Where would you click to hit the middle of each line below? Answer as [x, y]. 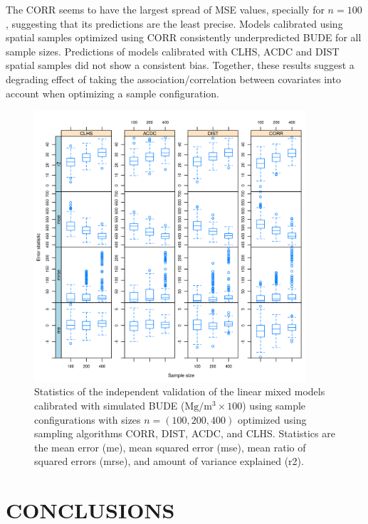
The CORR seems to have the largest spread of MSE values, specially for [165, 9]
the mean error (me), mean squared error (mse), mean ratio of [170, 447]
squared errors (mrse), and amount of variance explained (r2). [169, 461]
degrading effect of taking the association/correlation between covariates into [173, 79]
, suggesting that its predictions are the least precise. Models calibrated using [174, 23]
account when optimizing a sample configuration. [112, 93]
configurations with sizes [88, 419]
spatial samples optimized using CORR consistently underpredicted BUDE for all [184, 37]
